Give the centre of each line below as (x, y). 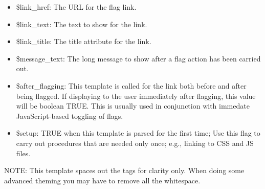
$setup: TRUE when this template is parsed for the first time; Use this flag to (138, 133)
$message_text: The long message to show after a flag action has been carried (138, 58)
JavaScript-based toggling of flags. (70, 115)
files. (23, 153)
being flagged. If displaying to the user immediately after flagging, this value (136, 96)
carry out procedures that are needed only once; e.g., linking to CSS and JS (135, 143)
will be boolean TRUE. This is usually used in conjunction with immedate (133, 106)
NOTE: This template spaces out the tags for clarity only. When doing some (124, 170)
